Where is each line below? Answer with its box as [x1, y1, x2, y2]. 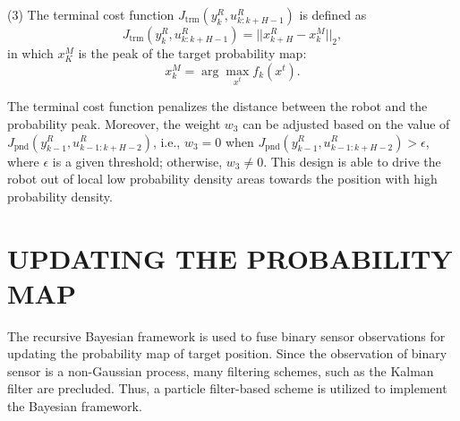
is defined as [299, 5, 367, 23]
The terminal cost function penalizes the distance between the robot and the [7, 97, 428, 116]
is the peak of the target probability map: [78, 44, 307, 62]
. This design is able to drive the [263, 151, 441, 170]
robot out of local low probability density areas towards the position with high [7, 169, 438, 188]
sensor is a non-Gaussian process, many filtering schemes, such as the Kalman [7, 361, 434, 380]
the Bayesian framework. [7, 397, 142, 416]
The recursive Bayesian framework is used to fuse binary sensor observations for [7, 326, 446, 345]
